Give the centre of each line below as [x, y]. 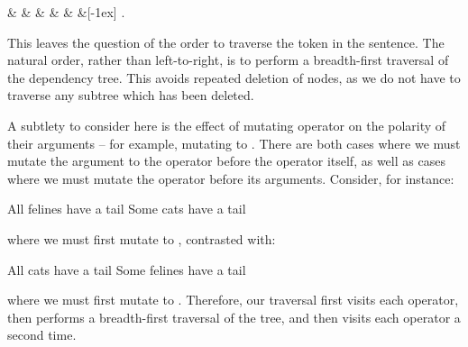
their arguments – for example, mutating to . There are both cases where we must [234, 143]
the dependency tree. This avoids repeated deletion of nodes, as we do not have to [234, 77]
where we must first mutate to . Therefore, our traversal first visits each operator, [233, 300]
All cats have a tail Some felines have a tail [127, 269]
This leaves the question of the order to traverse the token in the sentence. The [226, 42]
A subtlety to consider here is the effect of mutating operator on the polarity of [227, 125]
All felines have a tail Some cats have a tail [127, 209]
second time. [42, 335]
